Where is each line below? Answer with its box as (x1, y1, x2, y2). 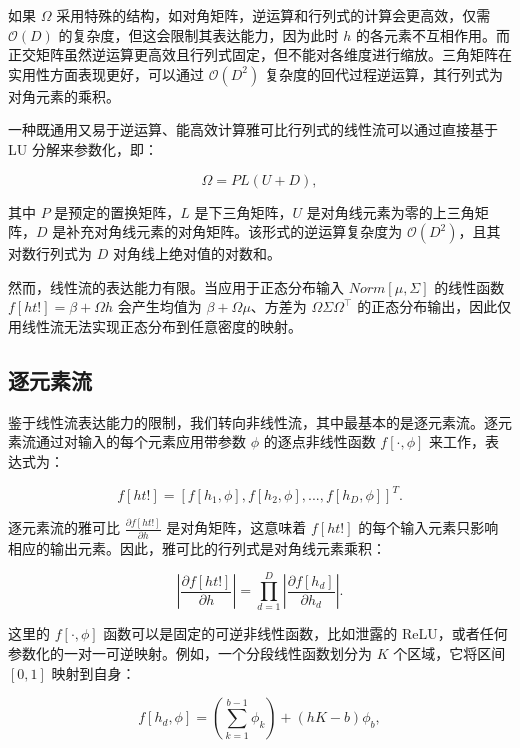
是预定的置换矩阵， (54, 201, 181, 222)
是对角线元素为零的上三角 (306, 201, 475, 222)
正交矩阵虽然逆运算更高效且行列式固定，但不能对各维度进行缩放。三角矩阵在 (8, 44, 512, 65)
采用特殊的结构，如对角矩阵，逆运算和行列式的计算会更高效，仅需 (56, 5, 491, 25)
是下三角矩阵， (194, 201, 293, 222)
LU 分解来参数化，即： (8, 138, 158, 159)
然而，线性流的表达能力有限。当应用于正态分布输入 (8, 276, 344, 297)
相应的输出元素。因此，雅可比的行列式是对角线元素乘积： (8, 537, 386, 558)
